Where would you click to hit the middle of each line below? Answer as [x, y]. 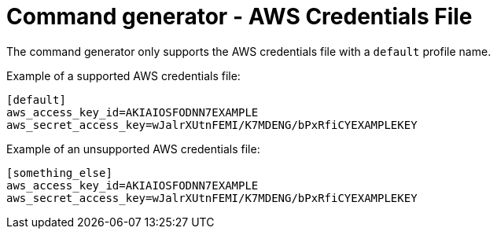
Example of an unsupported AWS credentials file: [133, 149]
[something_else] [59, 173]
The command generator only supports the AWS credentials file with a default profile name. [249, 51]
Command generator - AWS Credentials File [239, 17]
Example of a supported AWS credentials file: [123, 75]
